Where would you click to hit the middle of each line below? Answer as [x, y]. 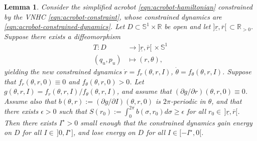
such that [73, 111]
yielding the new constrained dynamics [63, 71]
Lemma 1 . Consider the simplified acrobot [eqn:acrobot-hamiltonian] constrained [128, 7]
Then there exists [30, 122]
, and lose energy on [104, 132]
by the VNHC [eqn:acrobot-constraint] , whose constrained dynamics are [113, 16]
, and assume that [144, 91]
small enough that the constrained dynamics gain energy [166, 122]
